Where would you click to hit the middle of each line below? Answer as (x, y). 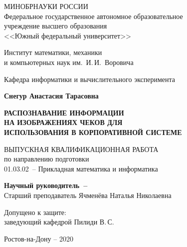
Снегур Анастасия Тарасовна (51, 96)
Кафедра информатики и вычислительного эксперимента (90, 79)
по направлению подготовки (47, 159)
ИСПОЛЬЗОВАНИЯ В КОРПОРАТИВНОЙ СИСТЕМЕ (93, 132)
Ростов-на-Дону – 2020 (39, 238)
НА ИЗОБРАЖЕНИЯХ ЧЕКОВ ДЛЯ (63, 122)
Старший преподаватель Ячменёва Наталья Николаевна (88, 195)
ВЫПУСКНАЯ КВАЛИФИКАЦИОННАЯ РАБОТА (81, 149)
